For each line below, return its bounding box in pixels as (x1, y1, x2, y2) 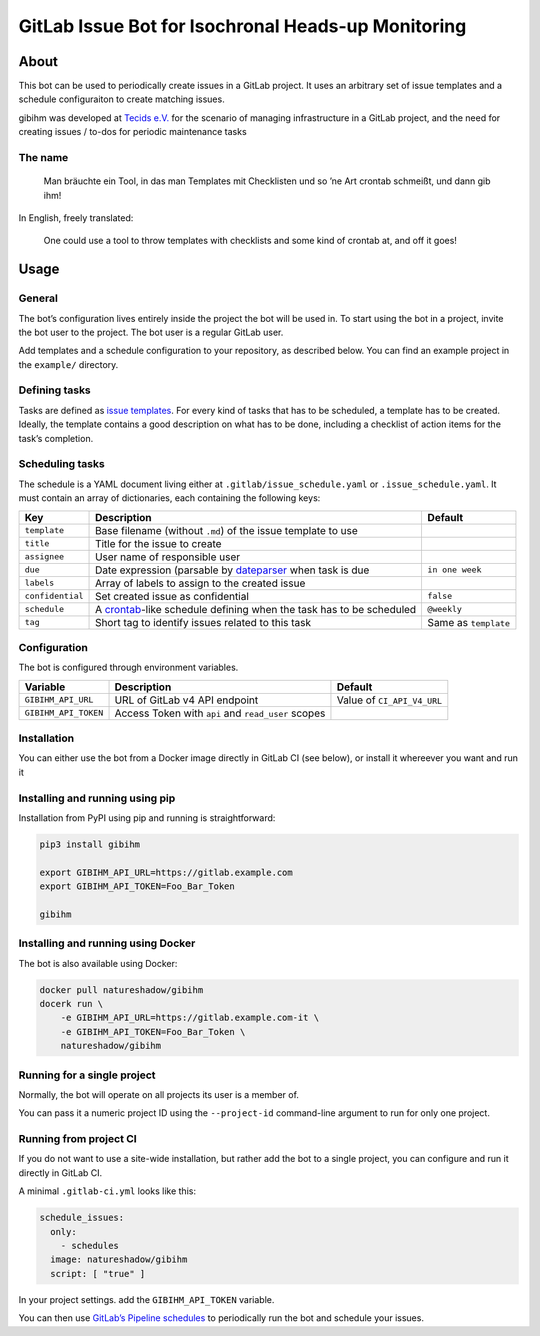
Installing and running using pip (18, 791, 176, 805)
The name (18, 151, 69, 164)
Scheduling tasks (18, 457, 105, 471)
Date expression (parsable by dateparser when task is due (95, 563, 370, 577)
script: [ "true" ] (50, 1268, 146, 1279)
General (18, 291, 59, 305)
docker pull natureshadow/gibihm (39, 984, 204, 995)
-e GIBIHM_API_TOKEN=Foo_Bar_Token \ (60, 1026, 246, 1037)
